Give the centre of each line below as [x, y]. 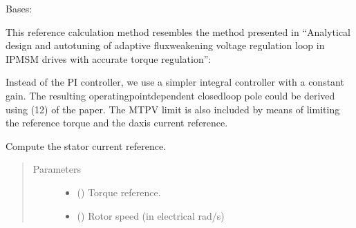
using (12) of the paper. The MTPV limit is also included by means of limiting [173, 109]
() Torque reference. [119, 192]
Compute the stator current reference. [86, 145]
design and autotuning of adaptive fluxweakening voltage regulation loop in [165, 45]
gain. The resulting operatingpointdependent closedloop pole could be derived [170, 95]
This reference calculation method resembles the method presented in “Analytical [178, 31]
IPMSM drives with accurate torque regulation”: [109, 58]
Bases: [19, 8]
